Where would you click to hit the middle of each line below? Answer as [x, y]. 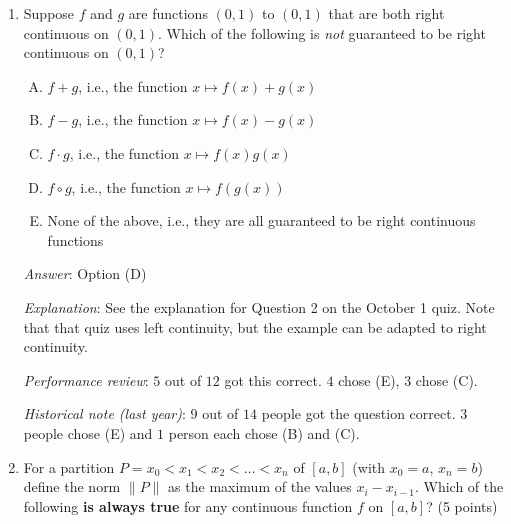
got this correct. [273, 379]
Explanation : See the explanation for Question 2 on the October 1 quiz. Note [259, 306]
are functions [168, 13]
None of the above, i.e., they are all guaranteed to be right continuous [261, 220]
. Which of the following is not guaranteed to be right [322, 32]
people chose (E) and [88, 432]
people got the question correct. [358, 413]
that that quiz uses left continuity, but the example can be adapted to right [255, 326]
